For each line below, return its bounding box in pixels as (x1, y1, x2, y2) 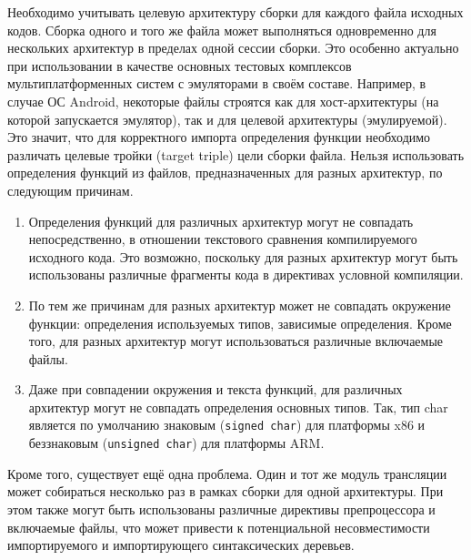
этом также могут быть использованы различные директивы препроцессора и (7, 499, 436, 518)
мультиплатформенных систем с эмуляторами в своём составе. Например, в (7, 74, 426, 93)
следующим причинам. (7, 180, 134, 199)
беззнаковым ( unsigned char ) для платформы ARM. (28, 433, 325, 453)
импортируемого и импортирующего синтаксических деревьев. (7, 535, 355, 555)
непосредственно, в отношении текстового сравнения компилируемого (28, 229, 417, 249)
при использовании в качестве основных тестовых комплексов (7, 56, 352, 75)
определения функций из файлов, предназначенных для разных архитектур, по (7, 163, 443, 182)
